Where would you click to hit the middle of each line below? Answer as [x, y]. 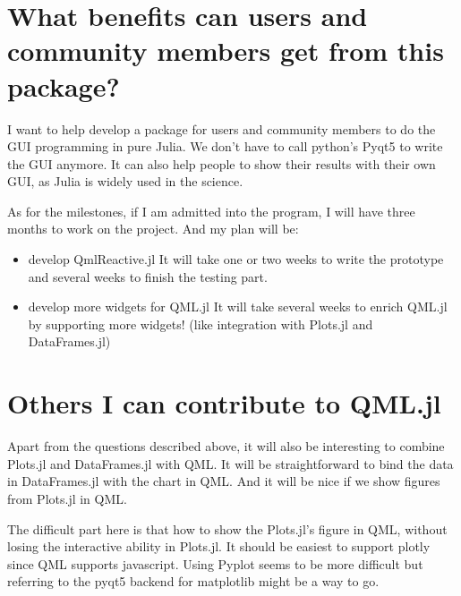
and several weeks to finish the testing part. [148, 276]
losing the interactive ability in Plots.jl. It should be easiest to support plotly [219, 546]
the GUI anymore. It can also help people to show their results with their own [222, 163]
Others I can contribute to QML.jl [224, 403]
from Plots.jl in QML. [67, 498]
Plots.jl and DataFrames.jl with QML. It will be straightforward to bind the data [230, 463]
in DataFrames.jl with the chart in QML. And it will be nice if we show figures [224, 481]
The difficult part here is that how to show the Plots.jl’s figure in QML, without [227, 528]
